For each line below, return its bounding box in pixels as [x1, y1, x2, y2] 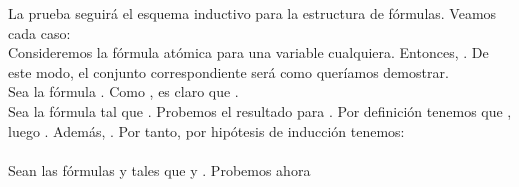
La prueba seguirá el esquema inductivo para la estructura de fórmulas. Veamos [8, 3, 497, 23]
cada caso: [8, 22, 71, 43]
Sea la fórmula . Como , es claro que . [8, 81, 239, 102]
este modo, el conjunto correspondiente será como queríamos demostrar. [8, 61, 449, 82]
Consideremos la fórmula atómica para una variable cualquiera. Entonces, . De [8, 42, 489, 63]
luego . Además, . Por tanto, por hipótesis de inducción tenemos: [8, 120, 405, 141]
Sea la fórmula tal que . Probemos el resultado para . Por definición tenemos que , [8, 100, 512, 121]
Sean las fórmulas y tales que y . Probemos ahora [8, 159, 311, 180]
